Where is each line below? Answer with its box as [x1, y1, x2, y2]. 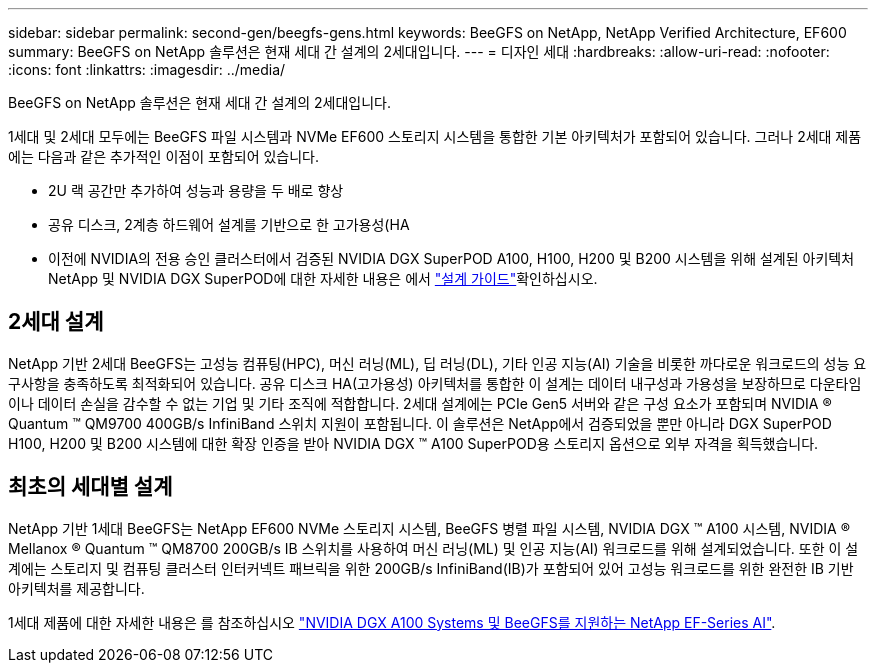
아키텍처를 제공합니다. [8, 579, 145, 597]
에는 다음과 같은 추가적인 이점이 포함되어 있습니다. [8, 148, 320, 165]
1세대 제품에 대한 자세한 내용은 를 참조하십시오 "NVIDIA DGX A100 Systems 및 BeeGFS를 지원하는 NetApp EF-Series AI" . [8, 613, 776, 631]
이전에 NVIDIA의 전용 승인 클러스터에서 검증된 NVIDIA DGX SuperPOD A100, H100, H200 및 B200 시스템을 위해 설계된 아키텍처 [48, 250, 855, 267]
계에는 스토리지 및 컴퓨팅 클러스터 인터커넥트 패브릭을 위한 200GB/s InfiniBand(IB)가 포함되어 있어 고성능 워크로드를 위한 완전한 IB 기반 [8, 559, 854, 577]
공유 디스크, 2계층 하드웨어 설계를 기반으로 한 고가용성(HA [48, 216, 410, 233]
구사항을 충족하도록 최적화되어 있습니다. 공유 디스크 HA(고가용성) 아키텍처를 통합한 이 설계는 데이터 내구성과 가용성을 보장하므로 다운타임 [8, 374, 862, 392]
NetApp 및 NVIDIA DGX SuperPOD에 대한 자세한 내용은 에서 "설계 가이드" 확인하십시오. [48, 270, 598, 287]
